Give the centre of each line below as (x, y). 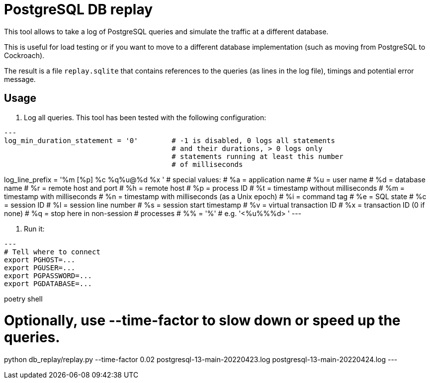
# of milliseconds (207, 164)
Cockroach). (24, 55)
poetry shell (23, 299)
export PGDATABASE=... (48, 283)
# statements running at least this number (258, 156)
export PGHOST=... (40, 260)
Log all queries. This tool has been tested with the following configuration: (145, 117)
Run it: (34, 229)
